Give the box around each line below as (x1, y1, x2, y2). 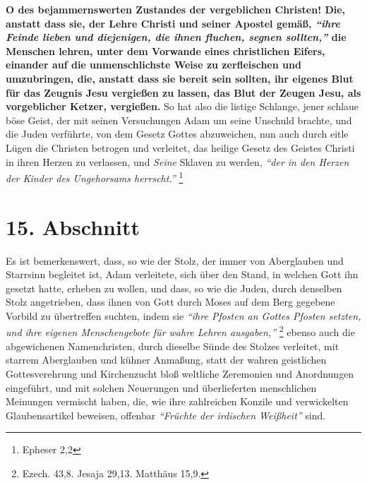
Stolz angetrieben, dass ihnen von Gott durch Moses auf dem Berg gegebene (6, 294, 335, 309)
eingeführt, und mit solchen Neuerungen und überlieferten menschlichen (6, 380, 317, 395)
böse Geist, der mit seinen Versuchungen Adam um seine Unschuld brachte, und (6, 112, 352, 127)
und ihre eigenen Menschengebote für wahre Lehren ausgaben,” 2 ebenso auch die (6, 323, 355, 340)
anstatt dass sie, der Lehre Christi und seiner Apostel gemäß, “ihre (6, 16, 340, 30)
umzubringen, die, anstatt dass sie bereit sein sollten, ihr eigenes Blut (6, 71, 354, 85)
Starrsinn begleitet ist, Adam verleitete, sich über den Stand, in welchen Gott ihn (6, 267, 359, 282)
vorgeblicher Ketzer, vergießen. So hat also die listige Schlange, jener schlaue (6, 99, 359, 114)
